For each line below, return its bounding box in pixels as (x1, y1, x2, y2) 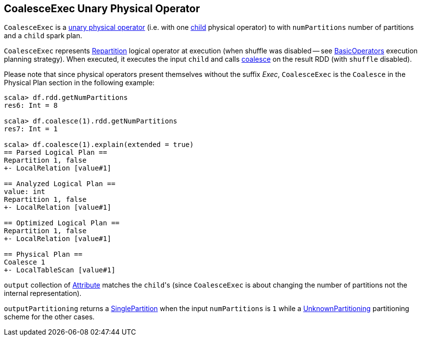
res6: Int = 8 (4, 101, 58, 110)
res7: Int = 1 (4, 125, 58, 133)
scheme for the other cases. (4, 313, 95, 321)
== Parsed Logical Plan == (4, 148, 107, 157)
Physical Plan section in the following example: (4, 78, 155, 87)
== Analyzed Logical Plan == (4, 180, 116, 188)
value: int (4, 188, 46, 196)
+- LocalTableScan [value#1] (4, 266, 116, 274)
